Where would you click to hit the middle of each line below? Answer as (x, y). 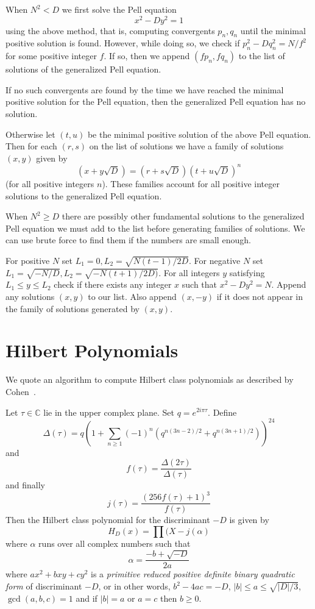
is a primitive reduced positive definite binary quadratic (193, 574)
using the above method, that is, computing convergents (110, 30)
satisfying (247, 272)
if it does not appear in (260, 297)
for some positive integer (51, 56)
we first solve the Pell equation (119, 9)
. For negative (215, 260)
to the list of (262, 56)
